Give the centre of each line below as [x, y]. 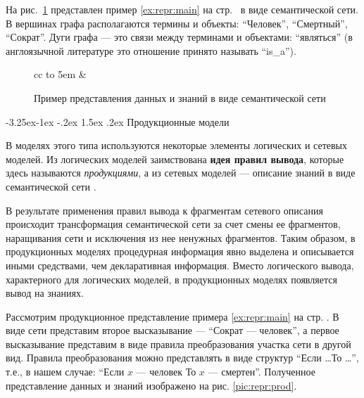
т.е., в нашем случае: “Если [65, 372]
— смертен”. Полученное [262, 372]
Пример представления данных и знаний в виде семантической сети [180, 97]
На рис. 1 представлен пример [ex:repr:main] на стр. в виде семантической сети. [182, 9]
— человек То [166, 372]
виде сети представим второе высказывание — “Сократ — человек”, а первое [172, 330]
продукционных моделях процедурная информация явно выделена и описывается [180, 251]
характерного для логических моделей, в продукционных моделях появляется [171, 279]
